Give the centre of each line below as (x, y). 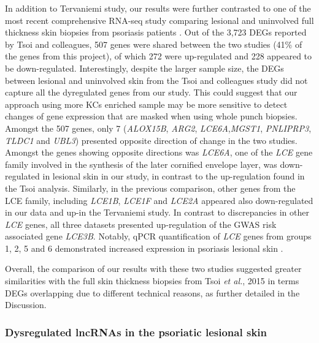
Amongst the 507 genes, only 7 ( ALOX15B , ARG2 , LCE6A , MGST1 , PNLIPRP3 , (158, 128)
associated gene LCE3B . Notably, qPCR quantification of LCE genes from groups (158, 236)
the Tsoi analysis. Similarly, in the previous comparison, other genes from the (150, 188)
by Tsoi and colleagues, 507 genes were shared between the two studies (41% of (154, 44)
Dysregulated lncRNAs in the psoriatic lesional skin (136, 332)
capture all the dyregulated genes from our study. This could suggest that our (151, 92)
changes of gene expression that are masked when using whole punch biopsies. (151, 116)
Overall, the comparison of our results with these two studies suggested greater (153, 269)
